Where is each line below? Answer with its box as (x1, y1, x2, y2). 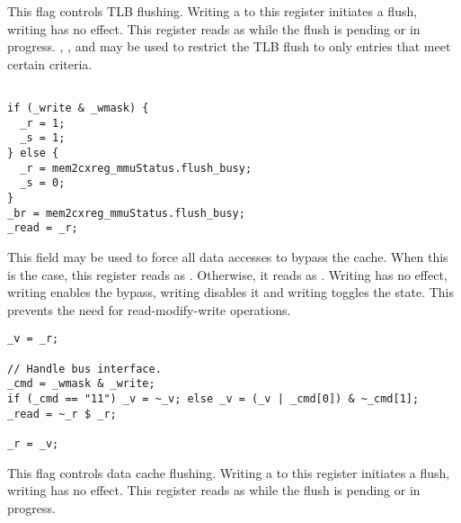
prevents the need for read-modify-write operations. (7, 300, 291, 319)
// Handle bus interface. (7, 362, 162, 375)
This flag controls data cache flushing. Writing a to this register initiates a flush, (7, 463, 450, 482)
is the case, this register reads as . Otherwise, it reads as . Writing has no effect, (7, 265, 448, 284)
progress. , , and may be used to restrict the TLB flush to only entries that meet (7, 37, 451, 56)
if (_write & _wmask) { (7, 102, 149, 115)
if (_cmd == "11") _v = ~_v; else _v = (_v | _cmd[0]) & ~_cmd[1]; (7, 392, 420, 405)
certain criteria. (7, 54, 93, 73)
